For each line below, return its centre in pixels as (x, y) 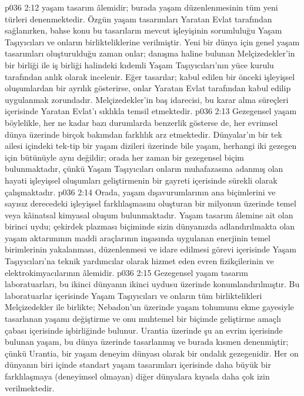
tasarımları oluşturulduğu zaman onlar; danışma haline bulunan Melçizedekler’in (150, 53)
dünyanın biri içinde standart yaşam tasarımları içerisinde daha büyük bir (138, 365)
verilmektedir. (30, 387)
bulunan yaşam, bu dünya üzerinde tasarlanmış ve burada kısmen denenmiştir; (147, 342)
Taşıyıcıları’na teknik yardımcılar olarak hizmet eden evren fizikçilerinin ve (139, 261)
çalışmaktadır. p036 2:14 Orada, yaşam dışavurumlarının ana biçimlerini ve (140, 192)
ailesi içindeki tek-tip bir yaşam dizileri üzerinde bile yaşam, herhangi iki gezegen (151, 146)
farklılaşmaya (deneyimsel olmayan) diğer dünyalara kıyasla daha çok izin (137, 376)
